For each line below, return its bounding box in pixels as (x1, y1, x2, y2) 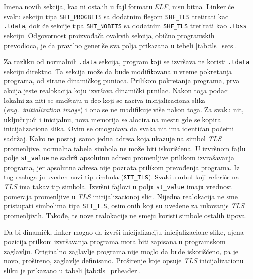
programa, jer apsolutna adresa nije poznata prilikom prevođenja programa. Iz (4, 162, 240, 172)
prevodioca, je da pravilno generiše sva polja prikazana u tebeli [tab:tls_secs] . (4, 40, 237, 50)
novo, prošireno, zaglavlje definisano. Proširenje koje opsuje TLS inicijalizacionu (4, 255, 244, 266)
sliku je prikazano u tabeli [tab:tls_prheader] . (4, 265, 141, 275)
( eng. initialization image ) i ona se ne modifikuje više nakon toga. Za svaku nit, (4, 104, 244, 115)
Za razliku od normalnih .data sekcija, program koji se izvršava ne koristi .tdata (4, 56, 250, 67)
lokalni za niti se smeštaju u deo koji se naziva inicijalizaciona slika (4, 95, 206, 105)
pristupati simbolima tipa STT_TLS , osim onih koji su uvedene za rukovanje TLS (4, 201, 244, 211)
